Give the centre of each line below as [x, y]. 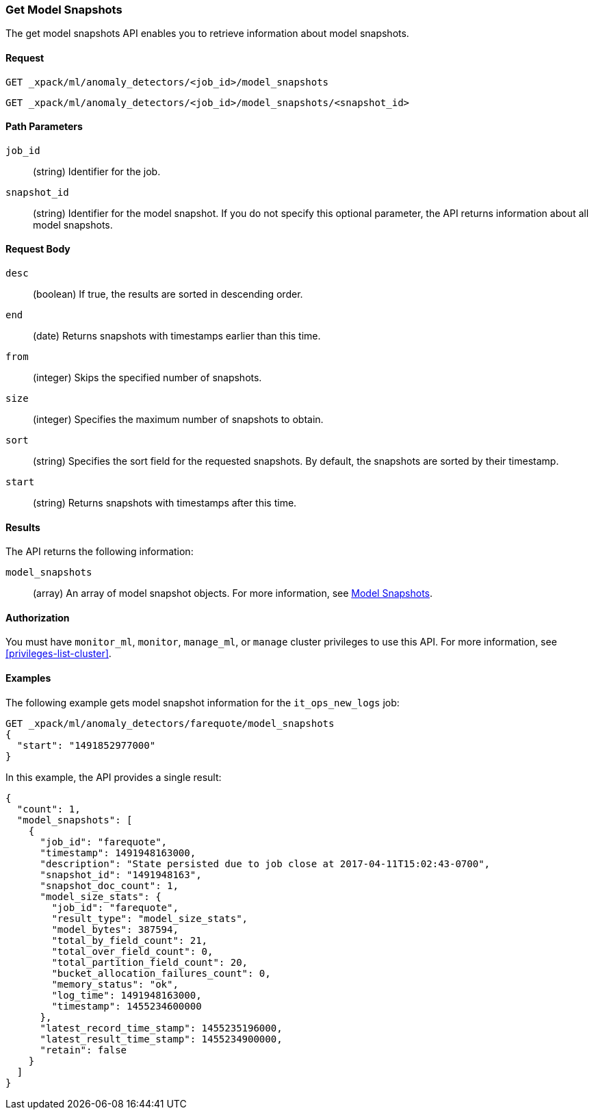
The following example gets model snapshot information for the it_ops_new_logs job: [203, 702]
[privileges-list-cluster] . [59, 654]
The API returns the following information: [100, 552]
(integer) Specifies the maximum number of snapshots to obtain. [178, 420]
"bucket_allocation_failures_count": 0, [161, 973]
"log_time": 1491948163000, [127, 995]
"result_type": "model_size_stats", [150, 918]
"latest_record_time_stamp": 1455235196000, [161, 1028]
